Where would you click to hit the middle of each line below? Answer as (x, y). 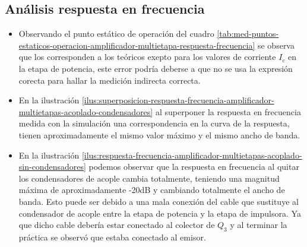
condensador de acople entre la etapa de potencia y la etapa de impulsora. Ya (160, 213)
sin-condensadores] (52, 167)
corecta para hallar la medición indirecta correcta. (110, 80)
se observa (276, 45)
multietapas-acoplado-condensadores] (86, 111)
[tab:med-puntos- (248, 34)
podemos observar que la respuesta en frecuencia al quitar (194, 167)
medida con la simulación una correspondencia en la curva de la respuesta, (154, 123)
